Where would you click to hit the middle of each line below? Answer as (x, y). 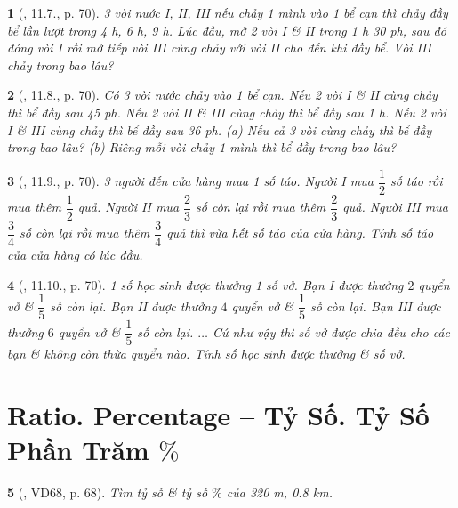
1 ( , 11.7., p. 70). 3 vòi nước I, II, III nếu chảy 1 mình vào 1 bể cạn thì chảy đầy (228, 12)
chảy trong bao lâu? (60, 65)
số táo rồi (416, 181)
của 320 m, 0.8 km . (279, 492)
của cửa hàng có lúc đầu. (75, 254)
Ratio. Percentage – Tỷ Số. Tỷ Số (218, 415)
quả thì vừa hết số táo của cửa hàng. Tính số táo (300, 233)
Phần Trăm (78, 450)
